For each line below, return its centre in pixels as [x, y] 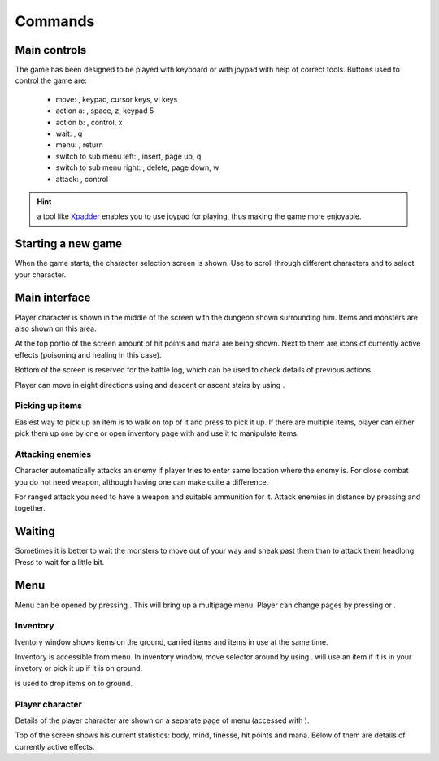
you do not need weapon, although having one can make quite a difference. [142, 482]
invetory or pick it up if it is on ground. [79, 668]
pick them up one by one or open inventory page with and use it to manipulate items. [157, 433]
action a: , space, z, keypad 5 [105, 111]
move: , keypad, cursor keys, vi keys [117, 99]
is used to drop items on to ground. [74, 683]
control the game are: [51, 80]
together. [30, 508]
